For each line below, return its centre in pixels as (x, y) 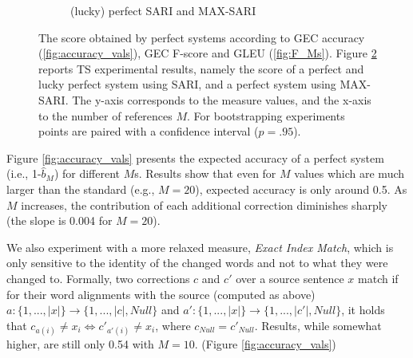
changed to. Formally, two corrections (98, 278)
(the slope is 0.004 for (60, 220)
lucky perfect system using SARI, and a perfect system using (187, 84)
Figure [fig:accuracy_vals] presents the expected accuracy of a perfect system (195, 157)
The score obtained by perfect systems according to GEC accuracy (202, 37)
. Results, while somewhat (318, 325)
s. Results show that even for (205, 173)
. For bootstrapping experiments (266, 115)
